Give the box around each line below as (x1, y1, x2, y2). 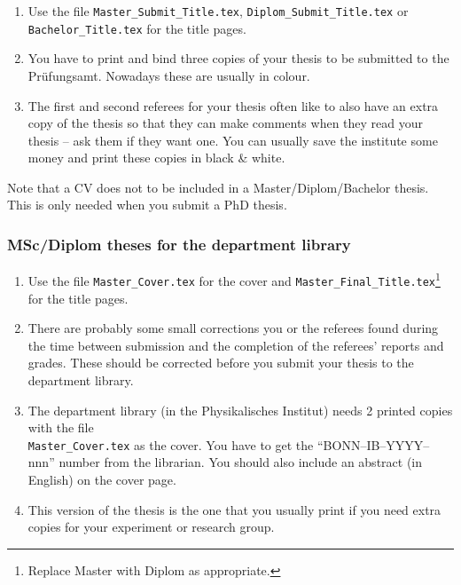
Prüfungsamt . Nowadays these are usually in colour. (27, 66, 310, 84)
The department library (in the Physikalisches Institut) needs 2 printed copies (27, 400, 453, 419)
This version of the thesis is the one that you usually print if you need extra (27, 500, 441, 518)
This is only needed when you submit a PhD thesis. (7, 195, 287, 214)
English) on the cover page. (27, 470, 176, 488)
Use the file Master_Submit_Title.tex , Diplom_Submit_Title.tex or (27, 2, 409, 20)
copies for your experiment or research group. (27, 518, 275, 536)
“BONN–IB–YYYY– (316, 435, 430, 454)
